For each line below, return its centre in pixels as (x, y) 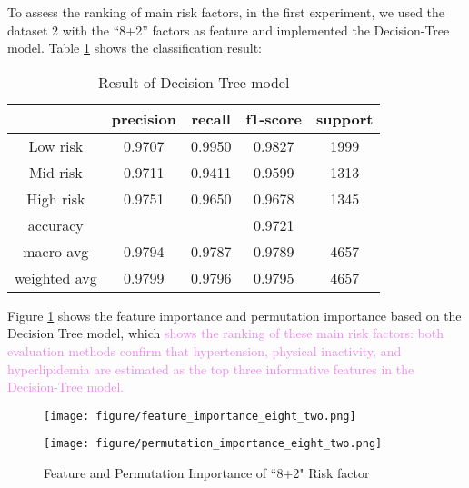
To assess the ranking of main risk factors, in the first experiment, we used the (226, 12)
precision (144, 118)
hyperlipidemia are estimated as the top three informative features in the (211, 368)
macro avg (56, 251)
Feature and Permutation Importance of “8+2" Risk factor (207, 473)
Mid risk (55, 172)
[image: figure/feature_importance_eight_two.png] (200, 416)
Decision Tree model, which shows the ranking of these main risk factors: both (225, 333)
